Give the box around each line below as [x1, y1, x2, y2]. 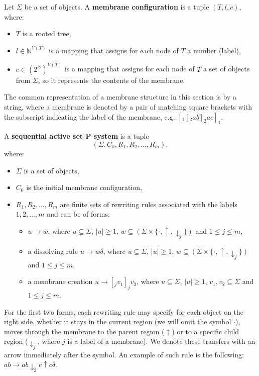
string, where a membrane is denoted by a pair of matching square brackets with [4, 102, 252, 112]
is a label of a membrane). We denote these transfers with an [67, 336, 255, 346]
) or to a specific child [172, 326, 239, 336]
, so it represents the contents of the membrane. [38, 74, 185, 85]
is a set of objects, [24, 165, 79, 175]
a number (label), [187, 45, 241, 55]
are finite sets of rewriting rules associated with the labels [60, 199, 237, 209]
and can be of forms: [47, 209, 110, 219]
